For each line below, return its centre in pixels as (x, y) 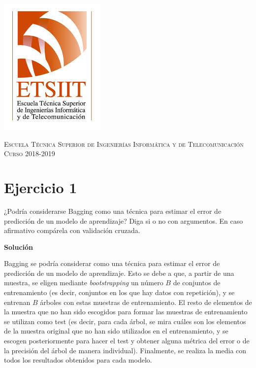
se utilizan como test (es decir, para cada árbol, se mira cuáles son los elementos (125, 321)
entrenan (17, 302)
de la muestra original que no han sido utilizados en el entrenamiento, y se (116, 331)
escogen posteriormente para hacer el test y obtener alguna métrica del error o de (127, 341)
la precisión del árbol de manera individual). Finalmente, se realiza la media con (125, 350)
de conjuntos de (197, 283)
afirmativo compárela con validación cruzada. (72, 230)
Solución (19, 247)
